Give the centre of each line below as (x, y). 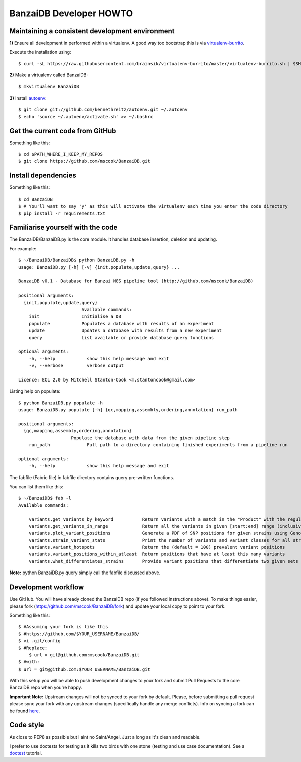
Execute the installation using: (40, 52)
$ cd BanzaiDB (35, 199)
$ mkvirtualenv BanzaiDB (49, 86)
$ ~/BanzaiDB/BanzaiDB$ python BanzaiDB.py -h (77, 260)
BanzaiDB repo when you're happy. (46, 687)
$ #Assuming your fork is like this (63, 627)
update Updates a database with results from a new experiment (125, 331)
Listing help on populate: (35, 391)
